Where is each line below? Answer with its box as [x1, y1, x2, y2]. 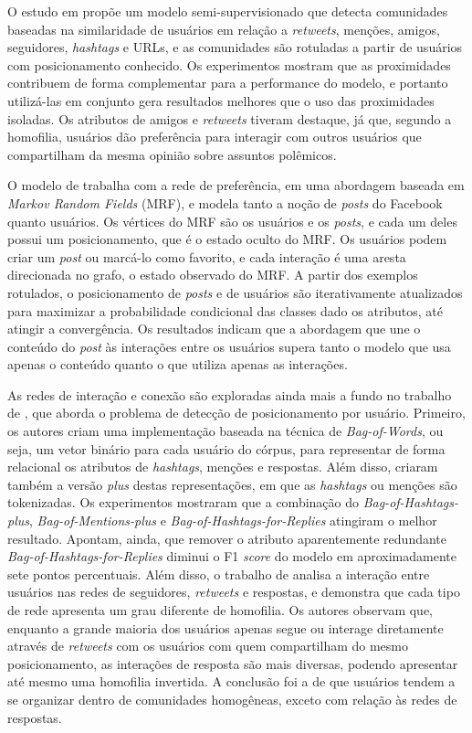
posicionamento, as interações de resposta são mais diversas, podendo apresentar [7, 653, 458, 673]
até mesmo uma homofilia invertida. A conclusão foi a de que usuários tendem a [7, 672, 456, 691]
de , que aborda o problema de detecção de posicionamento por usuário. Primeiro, [7, 403, 466, 422]
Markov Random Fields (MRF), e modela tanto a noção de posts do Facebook [7, 193, 443, 212]
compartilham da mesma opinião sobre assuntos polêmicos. [7, 144, 337, 164]
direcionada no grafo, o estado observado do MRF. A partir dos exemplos [7, 265, 418, 284]
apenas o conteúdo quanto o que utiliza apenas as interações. [7, 355, 348, 374]
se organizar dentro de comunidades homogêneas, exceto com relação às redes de [7, 689, 457, 708]
